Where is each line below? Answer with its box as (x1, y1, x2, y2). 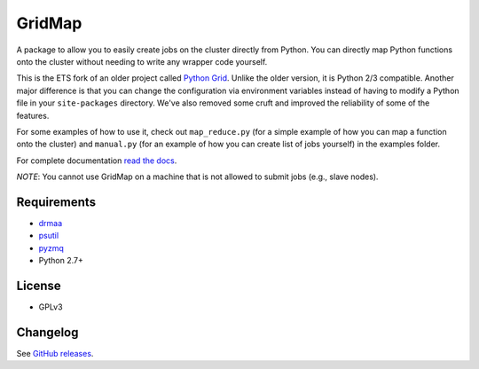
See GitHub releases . (16, 348, 94, 358)
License (16, 278, 61, 293)
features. (16, 110, 50, 121)
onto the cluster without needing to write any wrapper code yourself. (16, 56, 268, 67)
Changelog (16, 325, 79, 340)
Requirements (16, 194, 97, 209)
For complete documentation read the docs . (16, 155, 177, 166)
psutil (38, 231, 59, 241)
